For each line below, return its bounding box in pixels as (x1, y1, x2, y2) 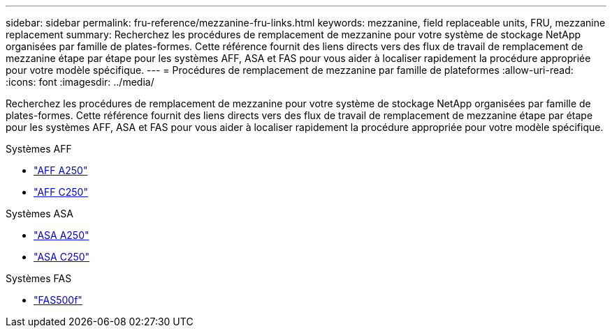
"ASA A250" (34, 229, 89, 241)
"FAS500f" (34, 294, 82, 306)
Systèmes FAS (6, 272, 72, 284)
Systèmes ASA (6, 208, 73, 219)
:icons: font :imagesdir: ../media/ (6, 76, 154, 88)
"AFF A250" (34, 164, 88, 176)
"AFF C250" (34, 186, 88, 198)
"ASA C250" (34, 251, 90, 263)
